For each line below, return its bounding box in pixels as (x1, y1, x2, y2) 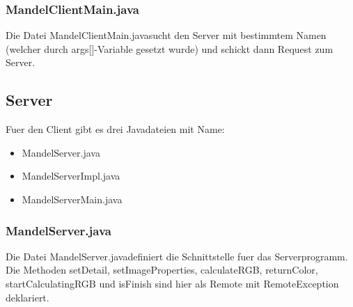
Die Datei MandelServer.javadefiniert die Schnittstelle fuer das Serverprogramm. (6, 249, 348, 263)
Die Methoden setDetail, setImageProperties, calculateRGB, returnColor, (6, 262, 318, 277)
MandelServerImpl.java (22, 168, 120, 183)
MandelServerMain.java (22, 191, 123, 206)
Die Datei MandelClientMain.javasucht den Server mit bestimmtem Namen (6, 28, 327, 42)
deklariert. (6, 290, 49, 304)
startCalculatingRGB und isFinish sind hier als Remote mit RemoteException (6, 276, 339, 290)
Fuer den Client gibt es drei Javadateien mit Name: (6, 122, 225, 136)
